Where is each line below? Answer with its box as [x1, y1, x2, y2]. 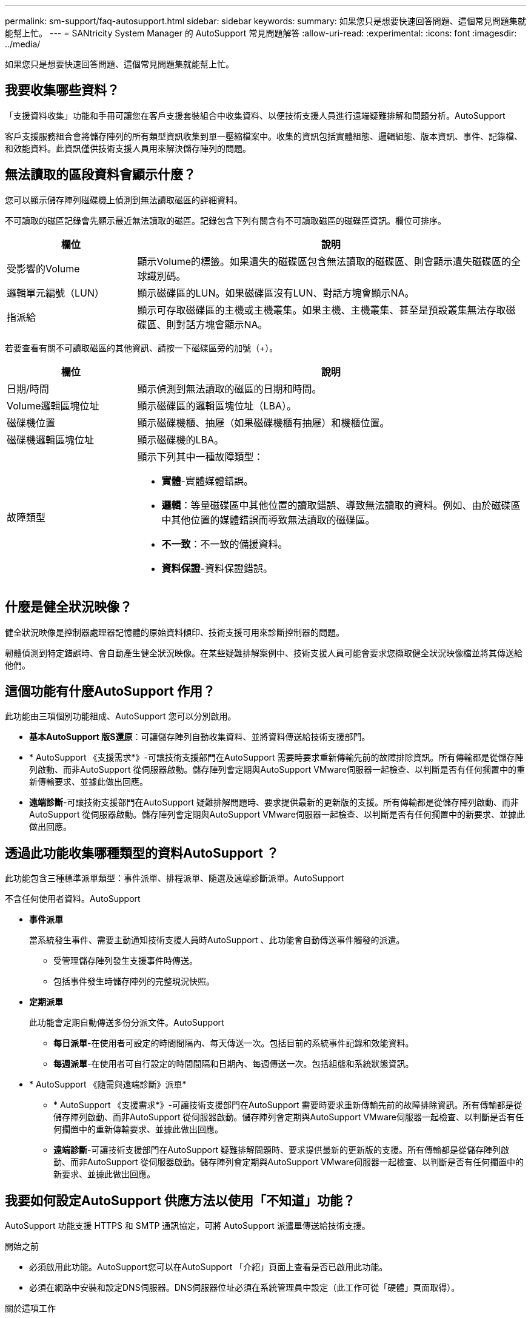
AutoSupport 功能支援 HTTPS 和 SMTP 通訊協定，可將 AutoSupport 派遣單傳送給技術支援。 [5, 1220, 370, 1231]
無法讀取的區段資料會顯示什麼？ [5, 167, 196, 183]
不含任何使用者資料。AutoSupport [5, 893, 141, 904]
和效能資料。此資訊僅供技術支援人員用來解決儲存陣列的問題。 [5, 143, 251, 153]
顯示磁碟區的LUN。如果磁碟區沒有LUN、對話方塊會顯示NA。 [137, 286, 415, 299]
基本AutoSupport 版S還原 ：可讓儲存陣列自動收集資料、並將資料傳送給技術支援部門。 [29, 731, 370, 742]
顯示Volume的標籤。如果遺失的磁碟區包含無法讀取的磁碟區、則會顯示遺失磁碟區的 [137, 255, 512, 267]
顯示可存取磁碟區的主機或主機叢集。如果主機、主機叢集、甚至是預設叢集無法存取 [137, 303, 506, 316]
